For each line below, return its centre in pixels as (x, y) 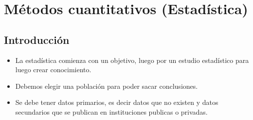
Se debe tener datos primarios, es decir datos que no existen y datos (117, 102)
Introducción (37, 39)
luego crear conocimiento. (53, 70)
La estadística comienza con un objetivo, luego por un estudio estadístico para (132, 60)
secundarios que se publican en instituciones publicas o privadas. (111, 111)
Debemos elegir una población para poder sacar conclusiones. (107, 86)
